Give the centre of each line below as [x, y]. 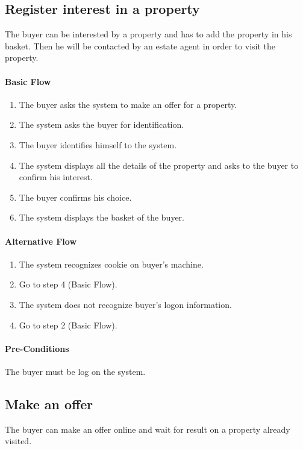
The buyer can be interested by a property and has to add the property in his [148, 34]
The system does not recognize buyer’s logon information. [125, 304]
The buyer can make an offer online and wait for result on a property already [148, 429]
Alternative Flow [41, 241]
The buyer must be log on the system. [75, 371]
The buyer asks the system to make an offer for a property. [128, 104]
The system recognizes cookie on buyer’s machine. [111, 264]
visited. [18, 441]
